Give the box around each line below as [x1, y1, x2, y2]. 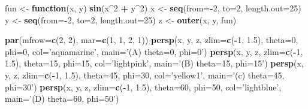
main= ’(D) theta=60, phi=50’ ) [5, 92, 119, 105]
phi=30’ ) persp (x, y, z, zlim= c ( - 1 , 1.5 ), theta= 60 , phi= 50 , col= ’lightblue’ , [5, 80, 282, 93]
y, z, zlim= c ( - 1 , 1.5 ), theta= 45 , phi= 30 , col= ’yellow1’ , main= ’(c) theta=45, [5, 68, 285, 81]
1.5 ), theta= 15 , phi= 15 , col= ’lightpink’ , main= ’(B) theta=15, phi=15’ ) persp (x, [5, 57, 304, 69]
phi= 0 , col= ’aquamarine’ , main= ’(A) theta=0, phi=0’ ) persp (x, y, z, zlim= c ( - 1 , [5, 45, 303, 57]
